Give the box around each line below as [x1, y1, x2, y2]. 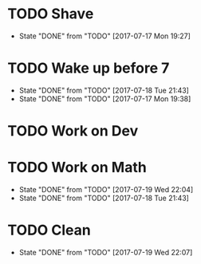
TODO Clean [7, 221, 91, 239]
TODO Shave [7, 5, 94, 23]
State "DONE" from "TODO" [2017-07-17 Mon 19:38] [18, 93, 191, 104]
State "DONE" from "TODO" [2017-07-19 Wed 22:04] [18, 185, 194, 194]
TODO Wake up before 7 [7, 59, 170, 77]
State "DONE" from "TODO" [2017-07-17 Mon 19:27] [18, 31, 191, 41]
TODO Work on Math [7, 159, 147, 176]
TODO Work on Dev [7, 122, 139, 140]
